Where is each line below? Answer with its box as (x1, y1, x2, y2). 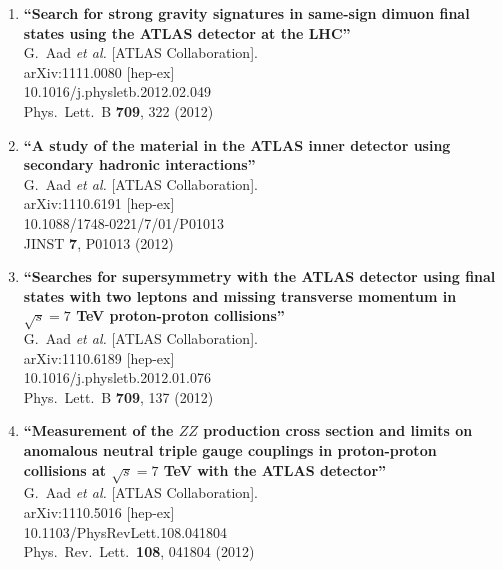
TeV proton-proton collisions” (76, 305, 285, 326)
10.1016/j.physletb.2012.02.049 (23, 81, 211, 102)
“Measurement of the (23, 420, 174, 441)
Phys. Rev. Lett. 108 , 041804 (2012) (23, 541, 255, 562)
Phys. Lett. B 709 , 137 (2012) (23, 386, 214, 407)
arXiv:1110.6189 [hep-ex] (23, 347, 175, 368)
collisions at (23, 459, 107, 480)
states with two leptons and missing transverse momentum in (23, 285, 457, 306)
